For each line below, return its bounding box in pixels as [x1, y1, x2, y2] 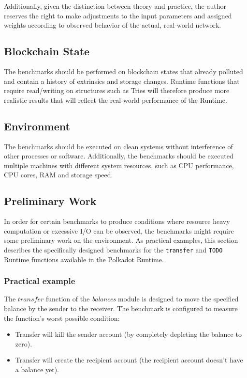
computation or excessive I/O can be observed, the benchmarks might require [4, 225, 234, 236]
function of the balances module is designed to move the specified [45, 294, 239, 304]
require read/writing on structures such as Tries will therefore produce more [4, 85, 230, 95]
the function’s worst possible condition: [4, 313, 120, 323]
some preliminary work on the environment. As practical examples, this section [4, 235, 238, 245]
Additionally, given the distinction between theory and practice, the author [4, 1, 226, 11]
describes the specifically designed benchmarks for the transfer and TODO [4, 244, 223, 254]
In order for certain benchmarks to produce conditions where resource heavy [4, 216, 230, 226]
